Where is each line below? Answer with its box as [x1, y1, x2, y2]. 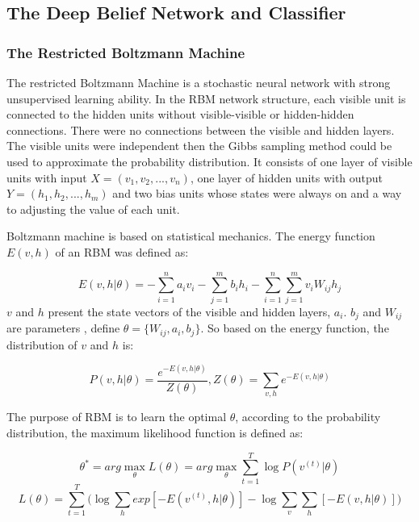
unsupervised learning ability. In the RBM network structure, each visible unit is [6, 90, 406, 106]
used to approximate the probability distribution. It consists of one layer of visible [6, 152, 413, 169]
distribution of [6, 336, 78, 353]
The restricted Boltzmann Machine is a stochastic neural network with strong [6, 74, 391, 90]
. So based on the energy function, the [200, 319, 389, 336]
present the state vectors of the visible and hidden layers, [48, 303, 331, 319]
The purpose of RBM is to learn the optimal [6, 408, 227, 425]
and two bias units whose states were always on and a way [112, 185, 402, 202]
